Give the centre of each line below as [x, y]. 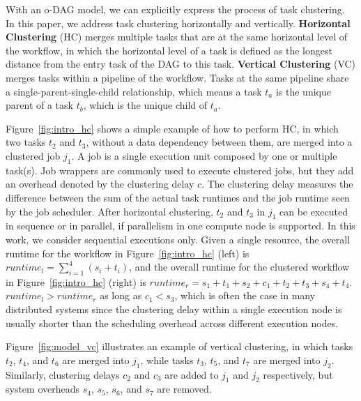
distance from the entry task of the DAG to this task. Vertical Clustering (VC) [181, 64]
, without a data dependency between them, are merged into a [219, 142]
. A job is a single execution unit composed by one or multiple [204, 155]
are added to [192, 374]
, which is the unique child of [145, 105]
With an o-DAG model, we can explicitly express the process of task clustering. [175, 9]
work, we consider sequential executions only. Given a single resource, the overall [178, 239]
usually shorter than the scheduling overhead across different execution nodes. [172, 323]
